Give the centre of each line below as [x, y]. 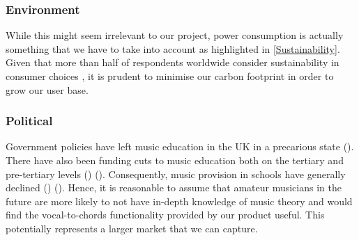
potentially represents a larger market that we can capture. [132, 228]
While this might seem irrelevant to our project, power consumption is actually [175, 35]
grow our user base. [47, 89]
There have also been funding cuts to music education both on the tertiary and [175, 160]
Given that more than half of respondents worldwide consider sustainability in [173, 62]
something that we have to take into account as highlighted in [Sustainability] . [173, 48]
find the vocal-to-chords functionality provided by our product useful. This [165, 215]
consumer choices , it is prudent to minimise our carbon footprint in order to [170, 76]
